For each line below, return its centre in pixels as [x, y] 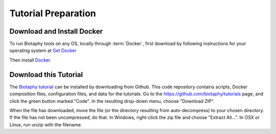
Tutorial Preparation [53, 13]
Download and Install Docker [56, 31]
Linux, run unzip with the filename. [46, 124]
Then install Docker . [30, 60]
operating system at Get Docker [43, 50]
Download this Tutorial [46, 75]
